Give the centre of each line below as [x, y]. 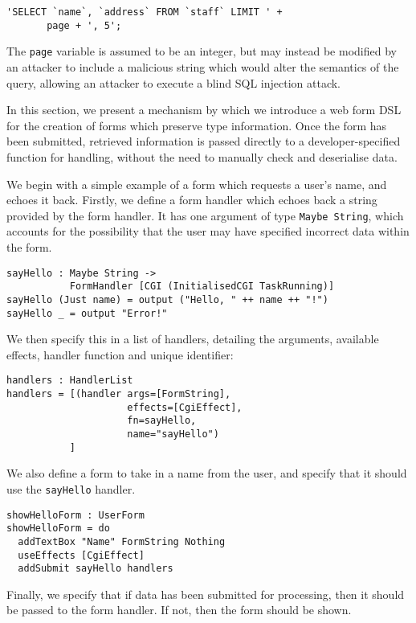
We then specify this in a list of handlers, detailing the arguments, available [193, 339]
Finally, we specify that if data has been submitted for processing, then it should [206, 594]
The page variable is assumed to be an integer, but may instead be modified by [202, 51]
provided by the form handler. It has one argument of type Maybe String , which [205, 215]
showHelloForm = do [58, 529]
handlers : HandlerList [70, 381]
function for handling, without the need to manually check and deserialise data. [202, 156]
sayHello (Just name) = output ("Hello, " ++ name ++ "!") [167, 299]
